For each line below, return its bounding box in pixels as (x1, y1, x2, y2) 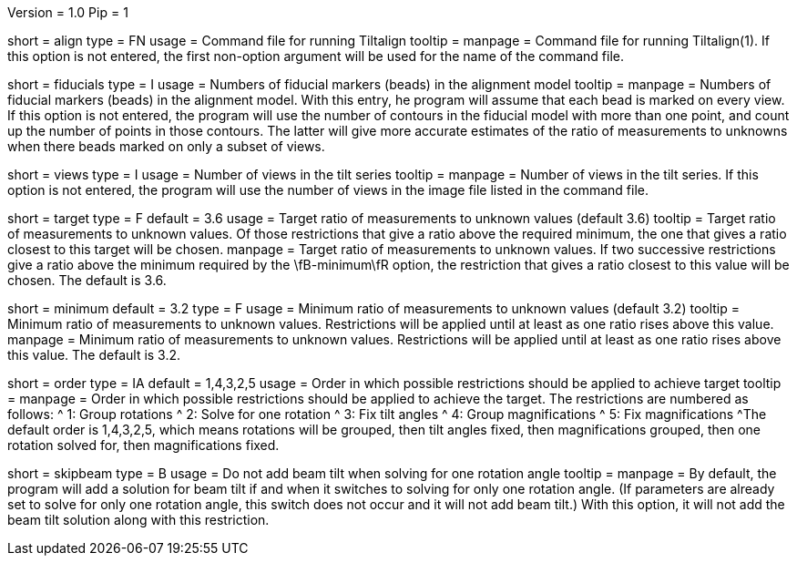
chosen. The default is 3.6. (7, 272, 167, 288)
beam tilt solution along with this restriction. (7, 512, 270, 527)
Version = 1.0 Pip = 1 (7, 5, 128, 20)
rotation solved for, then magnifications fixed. (7, 437, 280, 453)
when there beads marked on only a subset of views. (7, 138, 325, 154)
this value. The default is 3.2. (7, 347, 181, 363)
